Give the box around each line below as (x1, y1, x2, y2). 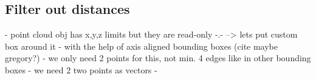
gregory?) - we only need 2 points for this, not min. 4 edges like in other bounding (5, 52, 311, 64)
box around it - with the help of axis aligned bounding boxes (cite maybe (5, 39, 278, 52)
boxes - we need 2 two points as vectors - (5, 63, 157, 76)
